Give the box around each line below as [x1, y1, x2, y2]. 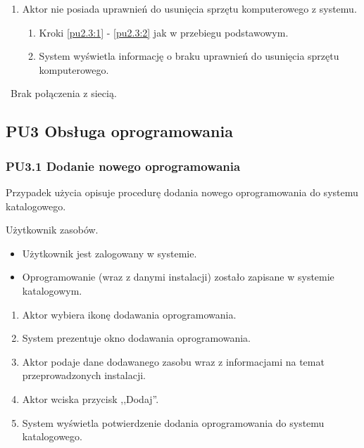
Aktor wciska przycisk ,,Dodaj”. [22, 391, 159, 406]
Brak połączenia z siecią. [10, 86, 117, 101]
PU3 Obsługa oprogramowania [6, 120, 233, 142]
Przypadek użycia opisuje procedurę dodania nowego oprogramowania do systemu [6, 184, 358, 199]
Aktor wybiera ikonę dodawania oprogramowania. [22, 307, 237, 321]
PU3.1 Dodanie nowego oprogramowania [6, 157, 241, 174]
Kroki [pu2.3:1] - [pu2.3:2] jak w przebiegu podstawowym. [39, 25, 289, 39]
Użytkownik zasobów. [6, 222, 99, 237]
